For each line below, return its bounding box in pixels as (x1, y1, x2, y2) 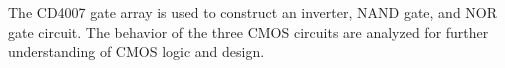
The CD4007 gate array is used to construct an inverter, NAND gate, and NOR (8, 2, 498, 22)
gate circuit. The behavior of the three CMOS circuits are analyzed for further (8, 21, 489, 42)
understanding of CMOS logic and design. (8, 41, 265, 62)
